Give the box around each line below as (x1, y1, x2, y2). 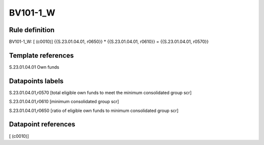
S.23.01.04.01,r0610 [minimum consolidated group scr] (9, 99, 119, 105)
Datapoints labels (9, 77, 64, 85)
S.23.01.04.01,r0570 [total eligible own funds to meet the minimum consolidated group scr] (9, 90, 192, 95)
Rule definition (9, 26, 55, 34)
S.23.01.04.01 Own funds (9, 64, 60, 70)
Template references (9, 51, 74, 59)
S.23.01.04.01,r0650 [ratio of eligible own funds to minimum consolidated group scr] (9, 108, 178, 113)
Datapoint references (9, 120, 76, 128)
